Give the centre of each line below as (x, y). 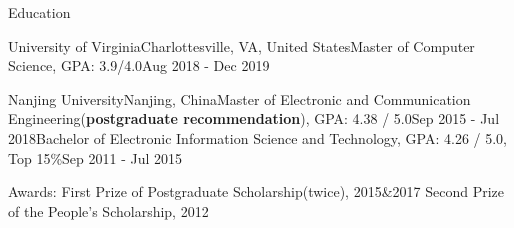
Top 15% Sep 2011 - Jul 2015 (95, 157)
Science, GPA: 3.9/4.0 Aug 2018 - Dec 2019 (139, 65)
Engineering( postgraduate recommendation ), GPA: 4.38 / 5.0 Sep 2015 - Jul (254, 118)
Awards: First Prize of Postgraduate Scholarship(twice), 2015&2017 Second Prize (256, 191)
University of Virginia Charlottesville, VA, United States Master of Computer (241, 45)
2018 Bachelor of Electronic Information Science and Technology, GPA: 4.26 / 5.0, (257, 137)
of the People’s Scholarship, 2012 (108, 210)
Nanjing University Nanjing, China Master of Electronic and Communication (239, 98)
